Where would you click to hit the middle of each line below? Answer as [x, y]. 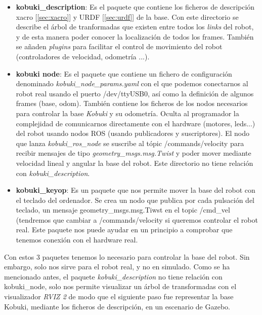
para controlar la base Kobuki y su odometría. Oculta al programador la [127, 113]
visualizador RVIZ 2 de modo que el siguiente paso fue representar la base [119, 296]
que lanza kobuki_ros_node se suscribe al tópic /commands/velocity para [130, 143]
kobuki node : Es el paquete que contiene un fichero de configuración [124, 73]
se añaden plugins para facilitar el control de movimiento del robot [119, 46]
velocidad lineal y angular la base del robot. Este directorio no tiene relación [135, 163]
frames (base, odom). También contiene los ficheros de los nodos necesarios [132, 103]
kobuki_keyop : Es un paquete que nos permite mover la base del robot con [136, 190]
